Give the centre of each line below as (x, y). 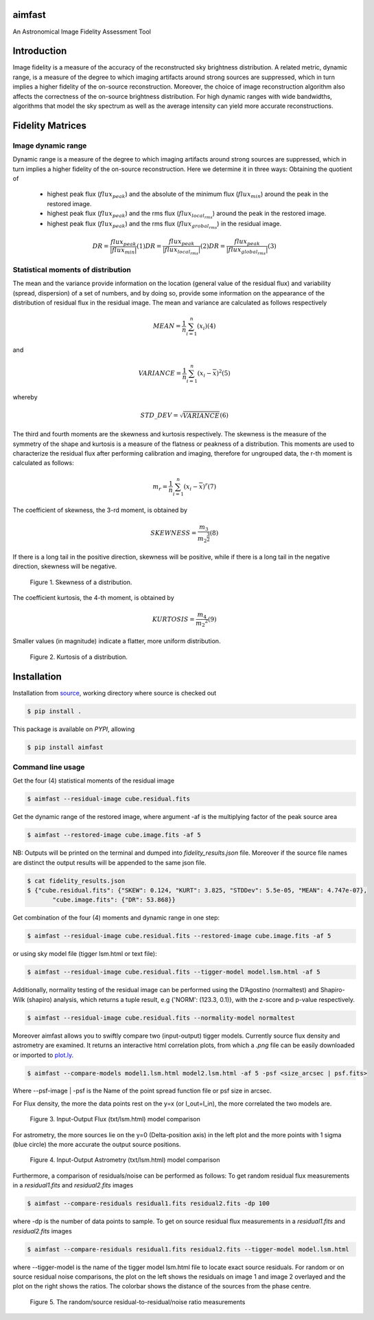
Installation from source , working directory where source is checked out (115, 693)
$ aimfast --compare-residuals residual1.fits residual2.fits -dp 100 (149, 1204)
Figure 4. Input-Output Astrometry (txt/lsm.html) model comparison (125, 1160)
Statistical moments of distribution (72, 270)
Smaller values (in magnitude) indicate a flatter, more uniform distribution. (117, 641)
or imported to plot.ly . (43, 1055)
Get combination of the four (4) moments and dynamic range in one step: (116, 918)
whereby (25, 397)
